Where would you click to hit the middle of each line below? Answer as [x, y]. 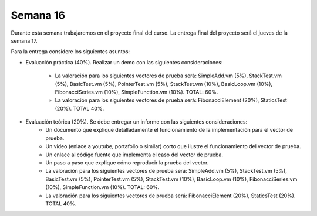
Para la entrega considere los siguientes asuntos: [70, 52]
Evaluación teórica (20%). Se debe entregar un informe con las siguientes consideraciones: [136, 122]
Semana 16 [38, 15]
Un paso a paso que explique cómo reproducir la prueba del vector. [127, 163]
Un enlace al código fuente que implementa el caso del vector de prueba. [134, 155]
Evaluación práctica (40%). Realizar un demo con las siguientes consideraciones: [124, 62]
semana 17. [24, 40]
